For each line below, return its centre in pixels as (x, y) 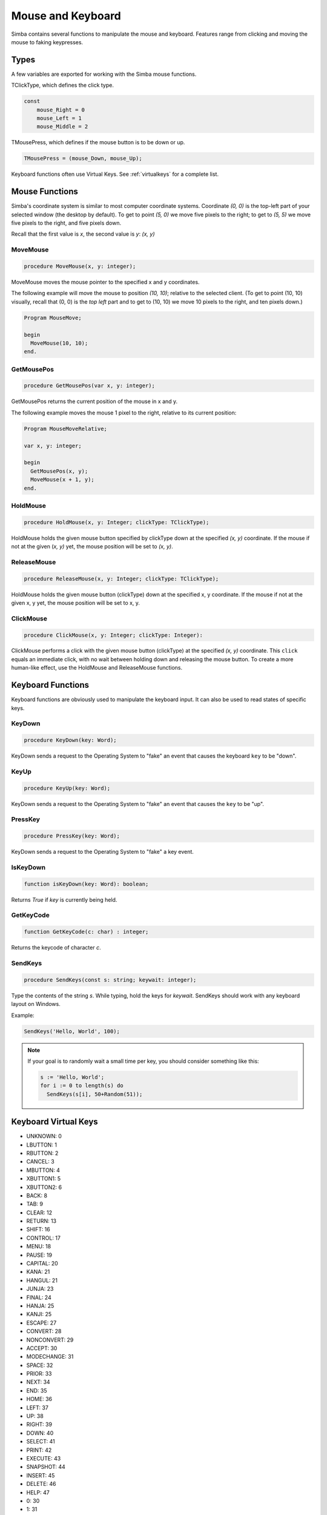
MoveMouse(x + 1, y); (63, 480)
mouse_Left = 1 (59, 118)
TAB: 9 (35, 1204)
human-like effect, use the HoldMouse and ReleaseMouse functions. (97, 668)
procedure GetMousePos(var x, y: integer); (90, 386)
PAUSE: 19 (39, 1255)
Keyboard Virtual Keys (54, 1122)
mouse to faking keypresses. (47, 42)
